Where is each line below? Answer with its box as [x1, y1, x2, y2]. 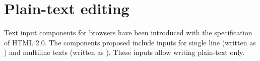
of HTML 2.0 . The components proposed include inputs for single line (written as [4, 37, 256, 47]
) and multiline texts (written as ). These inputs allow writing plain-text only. [4, 47, 245, 57]
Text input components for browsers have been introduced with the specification [4, 27, 252, 38]
